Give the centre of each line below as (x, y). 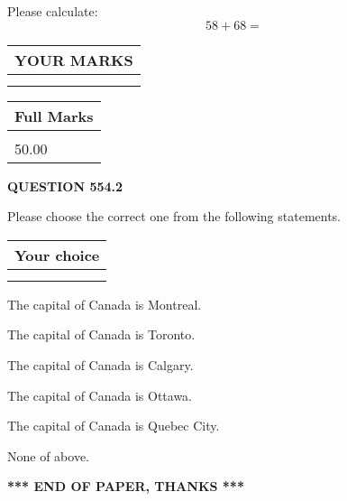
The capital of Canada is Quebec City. (114, 426)
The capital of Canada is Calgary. (100, 364)
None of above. (48, 455)
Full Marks (54, 116)
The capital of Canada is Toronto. (101, 334)
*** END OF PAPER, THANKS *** (126, 486)
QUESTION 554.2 (65, 186)
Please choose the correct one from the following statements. (174, 216)
